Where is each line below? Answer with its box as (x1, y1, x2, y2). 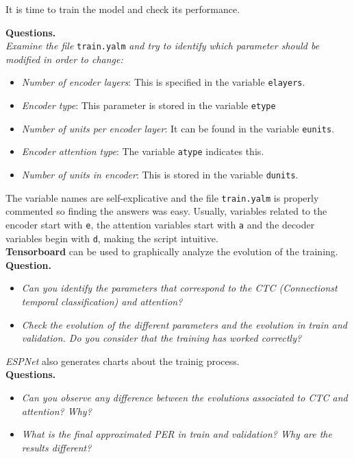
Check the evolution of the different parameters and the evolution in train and (21, 317, 347, 331)
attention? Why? (21, 403, 92, 418)
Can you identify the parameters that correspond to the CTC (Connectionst (21, 281, 338, 295)
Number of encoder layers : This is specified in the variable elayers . (21, 75, 305, 89)
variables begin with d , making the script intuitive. (5, 231, 218, 245)
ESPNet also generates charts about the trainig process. (5, 353, 240, 368)
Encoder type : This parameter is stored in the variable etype (21, 98, 276, 113)
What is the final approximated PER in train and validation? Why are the (21, 427, 332, 441)
